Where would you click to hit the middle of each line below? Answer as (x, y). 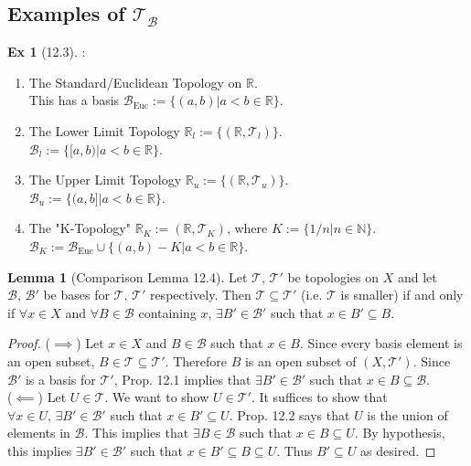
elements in (39, 433)
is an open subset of (300, 360)
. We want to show (157, 397)
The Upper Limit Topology (105, 180)
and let (417, 276)
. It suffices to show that (319, 397)
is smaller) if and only (402, 295)
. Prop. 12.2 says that (289, 414)
